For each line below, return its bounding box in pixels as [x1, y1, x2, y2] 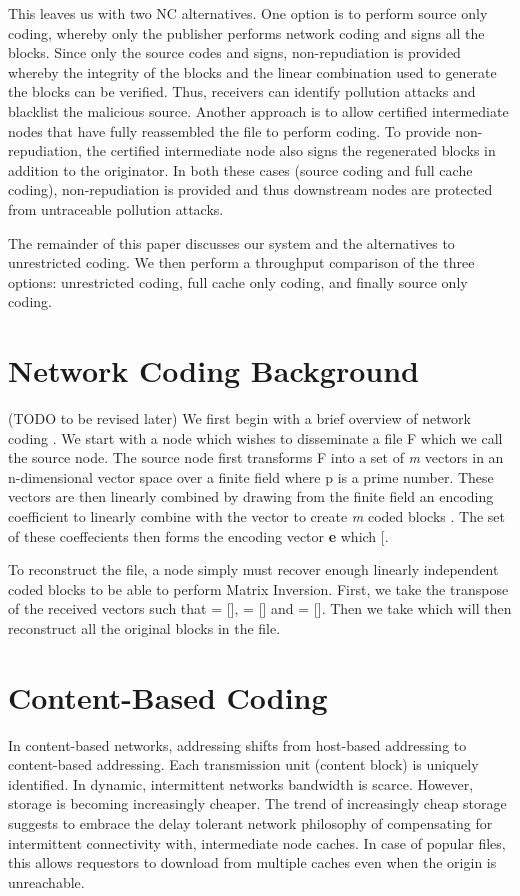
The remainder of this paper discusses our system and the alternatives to [8, 232, 455, 253]
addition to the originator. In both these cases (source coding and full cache [8, 159, 473, 180]
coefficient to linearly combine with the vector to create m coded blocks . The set [8, 506, 505, 526]
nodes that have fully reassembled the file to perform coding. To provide [8, 120, 451, 141]
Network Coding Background [8, 350, 419, 391]
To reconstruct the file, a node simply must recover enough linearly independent [8, 559, 499, 580]
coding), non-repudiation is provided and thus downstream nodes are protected [8, 179, 493, 200]
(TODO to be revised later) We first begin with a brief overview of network [8, 408, 471, 429]
